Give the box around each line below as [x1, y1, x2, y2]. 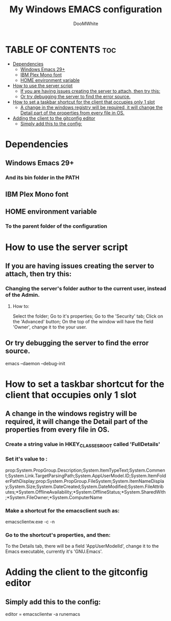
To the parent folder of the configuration [5, 223, 107, 230]
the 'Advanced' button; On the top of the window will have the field [12, 318, 154, 324]
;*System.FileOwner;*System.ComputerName [5, 494, 103, 500]
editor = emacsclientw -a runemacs [5, 611, 81, 617]
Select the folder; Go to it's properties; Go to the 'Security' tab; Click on [12, 313, 163, 319]
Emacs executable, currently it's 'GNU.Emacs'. [5, 548, 103, 555]
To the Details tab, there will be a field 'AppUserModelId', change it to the [5, 543, 159, 549]
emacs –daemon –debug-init [5, 360, 65, 366]
